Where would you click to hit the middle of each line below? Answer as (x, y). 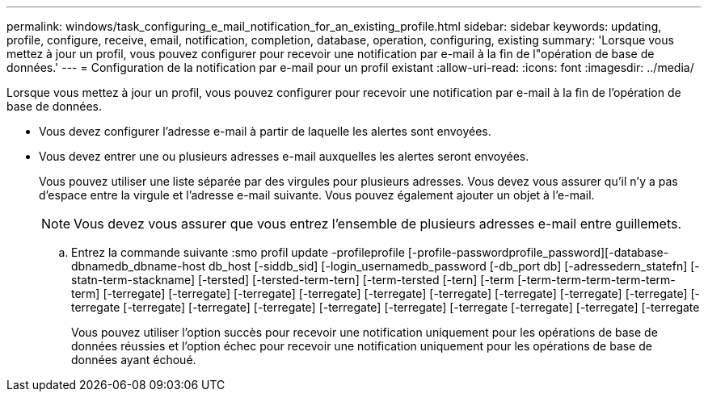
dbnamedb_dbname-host (139, 266)
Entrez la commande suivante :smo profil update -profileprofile (238, 252)
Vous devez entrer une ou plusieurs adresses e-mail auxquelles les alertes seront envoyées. (284, 156)
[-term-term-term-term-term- (596, 280)
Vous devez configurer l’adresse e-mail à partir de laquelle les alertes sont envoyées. (265, 131)
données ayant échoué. (134, 360)
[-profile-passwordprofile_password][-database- (538, 252)
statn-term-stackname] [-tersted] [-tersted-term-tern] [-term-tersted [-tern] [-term (293, 280)
